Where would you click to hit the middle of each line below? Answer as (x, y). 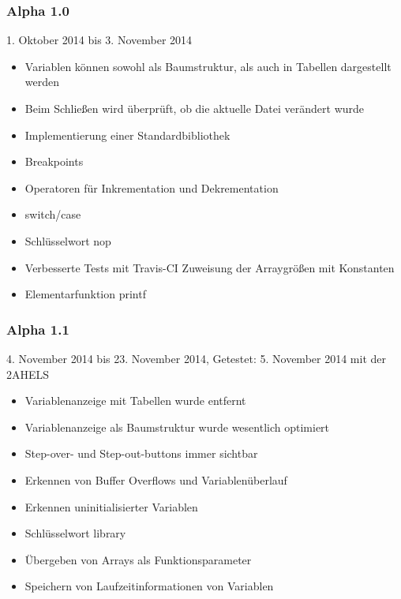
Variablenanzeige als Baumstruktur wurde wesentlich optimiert (177, 427)
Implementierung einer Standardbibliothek (127, 135)
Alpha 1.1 (38, 329)
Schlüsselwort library (75, 533)
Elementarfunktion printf (85, 294)
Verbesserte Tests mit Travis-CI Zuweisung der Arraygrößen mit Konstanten (210, 267)
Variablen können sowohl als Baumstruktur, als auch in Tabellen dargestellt (208, 66)
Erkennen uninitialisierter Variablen (111, 506)
